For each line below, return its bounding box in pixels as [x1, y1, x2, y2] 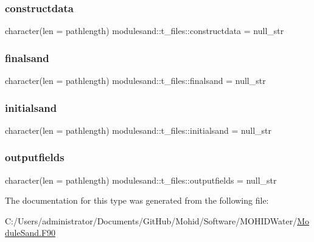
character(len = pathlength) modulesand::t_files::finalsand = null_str [5, 74, 266, 87]
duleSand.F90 [5, 226, 56, 239]
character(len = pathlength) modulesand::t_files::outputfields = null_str [5, 173, 277, 186]
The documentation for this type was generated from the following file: [5, 194, 269, 207]
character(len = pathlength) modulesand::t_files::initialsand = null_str [5, 123, 272, 136]
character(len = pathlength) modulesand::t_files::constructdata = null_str [5, 24, 284, 37]
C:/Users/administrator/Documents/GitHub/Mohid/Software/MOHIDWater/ [5, 214, 298, 227]
